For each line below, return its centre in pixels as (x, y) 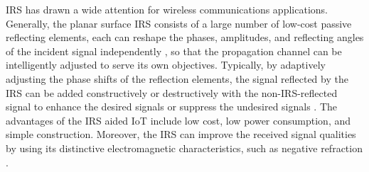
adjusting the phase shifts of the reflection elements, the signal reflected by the (177, 78)
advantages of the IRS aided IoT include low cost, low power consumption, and (178, 120)
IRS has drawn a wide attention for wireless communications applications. (167, 9)
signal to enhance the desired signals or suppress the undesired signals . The (172, 107)
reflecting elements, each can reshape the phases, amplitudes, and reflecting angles (185, 37)
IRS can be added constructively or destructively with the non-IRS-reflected (172, 92)
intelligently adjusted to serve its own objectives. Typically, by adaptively (166, 65)
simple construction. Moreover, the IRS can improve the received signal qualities (181, 134)
